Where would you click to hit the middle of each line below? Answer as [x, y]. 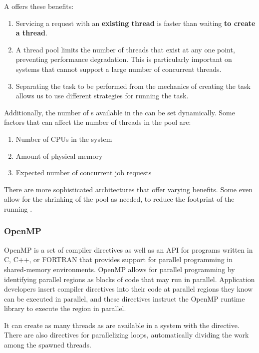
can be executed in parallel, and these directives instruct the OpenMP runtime [125, 298]
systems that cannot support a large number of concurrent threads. [119, 69]
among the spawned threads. [48, 345]
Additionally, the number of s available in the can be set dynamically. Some [120, 112]
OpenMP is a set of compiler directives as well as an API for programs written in [129, 249]
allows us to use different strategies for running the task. [102, 96]
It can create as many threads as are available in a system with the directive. [122, 325]
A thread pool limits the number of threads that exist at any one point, [125, 49]
